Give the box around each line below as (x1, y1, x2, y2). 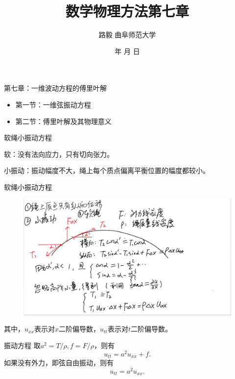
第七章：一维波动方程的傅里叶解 (4, 83, 107, 93)
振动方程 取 (4, 340, 41, 350)
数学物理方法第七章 (65, 1, 189, 21)
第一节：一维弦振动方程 (15, 99, 91, 109)
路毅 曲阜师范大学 (98, 29, 156, 40)
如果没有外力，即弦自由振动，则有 (4, 357, 114, 368)
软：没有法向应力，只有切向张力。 (4, 149, 114, 159)
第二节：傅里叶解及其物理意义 (15, 116, 112, 126)
